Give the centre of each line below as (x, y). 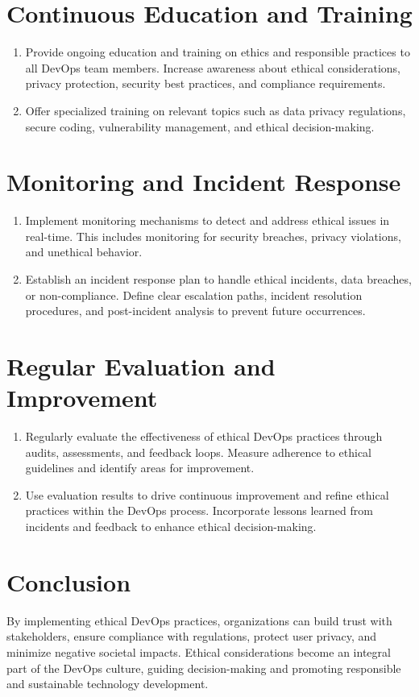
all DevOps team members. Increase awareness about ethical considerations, (213, 67)
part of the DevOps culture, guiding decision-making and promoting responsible (204, 668)
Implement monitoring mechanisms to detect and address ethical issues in (207, 220)
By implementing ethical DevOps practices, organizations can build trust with (199, 620)
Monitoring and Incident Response (204, 182)
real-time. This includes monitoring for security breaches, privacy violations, (213, 236)
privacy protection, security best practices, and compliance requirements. (205, 83)
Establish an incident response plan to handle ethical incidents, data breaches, (218, 279)
